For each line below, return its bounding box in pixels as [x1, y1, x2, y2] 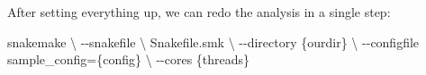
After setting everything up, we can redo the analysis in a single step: [7, 3, 391, 21]
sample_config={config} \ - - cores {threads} [7, 50, 250, 69]
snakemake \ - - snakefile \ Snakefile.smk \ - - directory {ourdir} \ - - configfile [7, 32, 420, 51]
